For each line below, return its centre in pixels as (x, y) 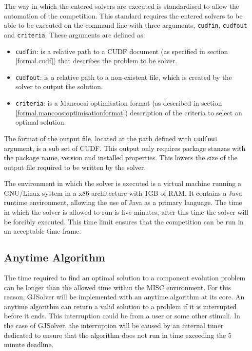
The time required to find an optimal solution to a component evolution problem (125, 278)
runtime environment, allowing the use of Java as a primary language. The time (123, 202)
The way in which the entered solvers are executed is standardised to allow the (122, 6)
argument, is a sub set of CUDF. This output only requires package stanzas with (125, 148)
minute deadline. (29, 344)
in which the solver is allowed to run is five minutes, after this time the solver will (126, 212)
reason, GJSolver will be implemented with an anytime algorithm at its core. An (124, 297)
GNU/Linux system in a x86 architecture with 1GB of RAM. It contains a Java (123, 193)
